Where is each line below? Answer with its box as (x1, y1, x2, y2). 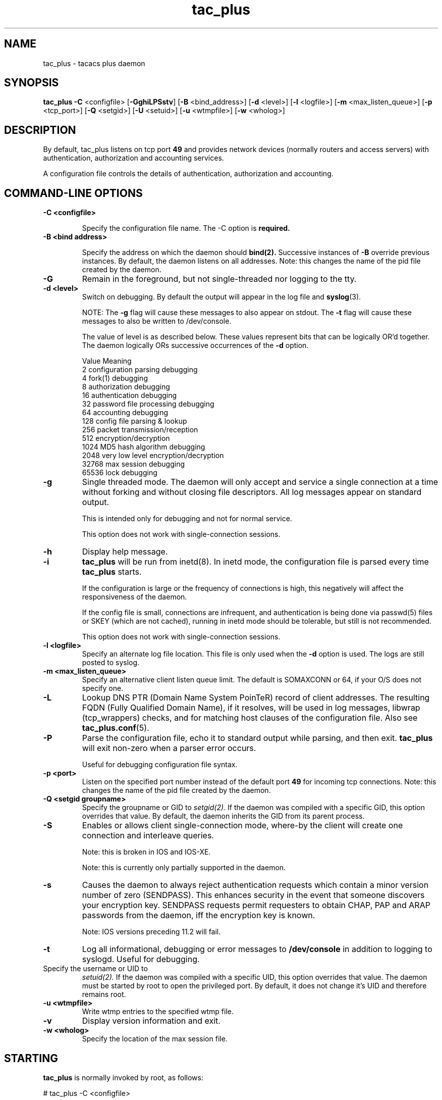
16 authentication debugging (82, 391, 177, 400)
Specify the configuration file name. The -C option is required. (82, 224, 290, 233)
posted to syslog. (82, 658, 140, 667)
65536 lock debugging (82, 468, 157, 477)
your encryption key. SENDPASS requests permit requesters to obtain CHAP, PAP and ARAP (82, 900, 430, 911)
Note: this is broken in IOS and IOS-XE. (82, 847, 211, 857)
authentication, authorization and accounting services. (43, 154, 224, 163)
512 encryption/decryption (82, 434, 170, 443)
